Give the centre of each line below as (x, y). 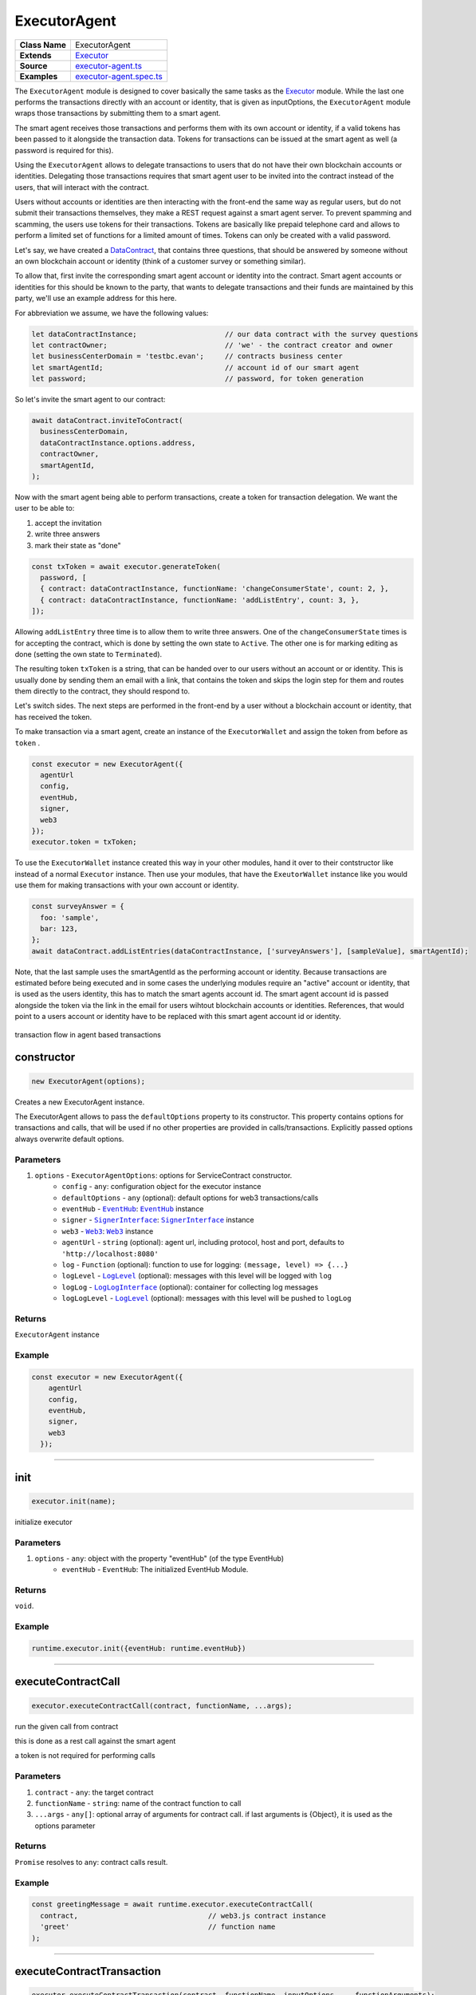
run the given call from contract (67, 1726)
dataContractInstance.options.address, (118, 442)
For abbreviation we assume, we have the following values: (112, 313)
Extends (35, 55)
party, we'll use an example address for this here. (96, 298)
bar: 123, (59, 928)
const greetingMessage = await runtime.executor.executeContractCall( (173, 1904)
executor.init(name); (74, 1501)
